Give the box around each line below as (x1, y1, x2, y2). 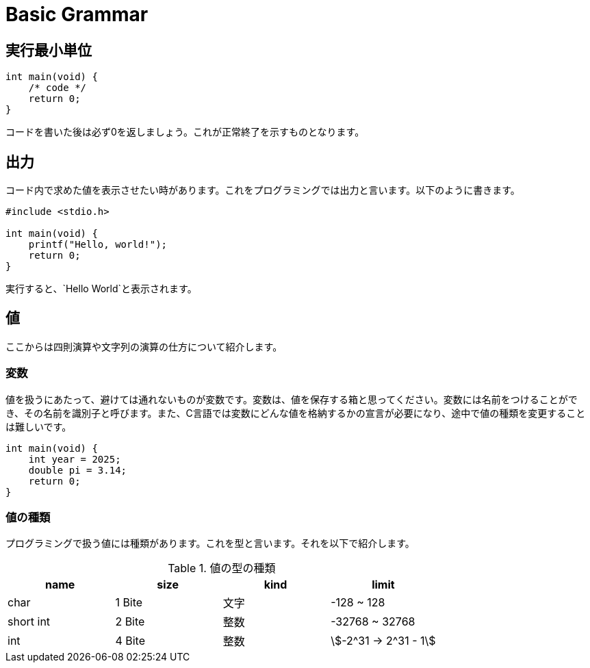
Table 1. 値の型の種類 (168, 561, 276, 576)
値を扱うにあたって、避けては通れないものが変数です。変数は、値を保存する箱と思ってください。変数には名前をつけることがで (5, 393, 578, 405)
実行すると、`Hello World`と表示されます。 (5, 283, 197, 295)
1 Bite (115, 595, 143, 610)
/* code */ (28, 82, 87, 94)
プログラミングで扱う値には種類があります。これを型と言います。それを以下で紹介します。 (5, 537, 415, 550)
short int (8, 615, 51, 629)
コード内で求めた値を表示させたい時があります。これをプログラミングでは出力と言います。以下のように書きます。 (5, 184, 520, 196)
